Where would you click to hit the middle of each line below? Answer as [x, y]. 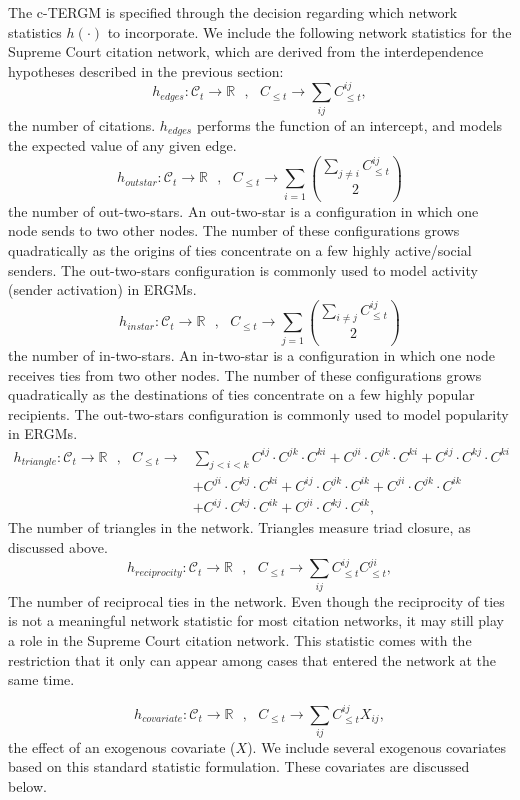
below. [27, 786]
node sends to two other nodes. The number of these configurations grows [234, 230]
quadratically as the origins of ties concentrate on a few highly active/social [240, 250]
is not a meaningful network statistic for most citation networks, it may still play [256, 620]
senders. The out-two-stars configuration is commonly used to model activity [243, 269]
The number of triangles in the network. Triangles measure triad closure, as [239, 527]
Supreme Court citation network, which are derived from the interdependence [246, 51]
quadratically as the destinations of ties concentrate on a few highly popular [241, 394]
